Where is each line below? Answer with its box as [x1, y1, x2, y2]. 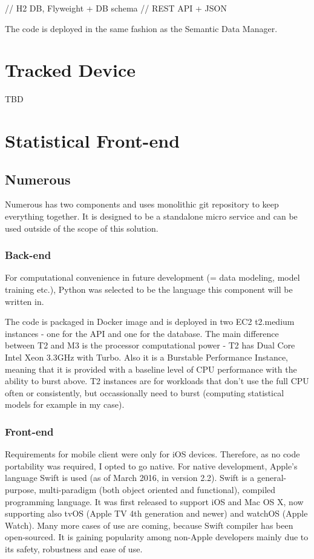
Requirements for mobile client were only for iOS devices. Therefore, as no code [5, 448, 300, 460]
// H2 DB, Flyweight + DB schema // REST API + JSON [5, 2, 227, 14]
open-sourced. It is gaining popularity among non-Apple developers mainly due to [5, 531, 309, 543]
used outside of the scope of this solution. [5, 221, 159, 234]
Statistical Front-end [5, 128, 180, 153]
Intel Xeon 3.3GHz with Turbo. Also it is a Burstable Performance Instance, [5, 351, 288, 364]
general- [257, 471, 287, 484]
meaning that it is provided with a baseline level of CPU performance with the [5, 362, 297, 375]
